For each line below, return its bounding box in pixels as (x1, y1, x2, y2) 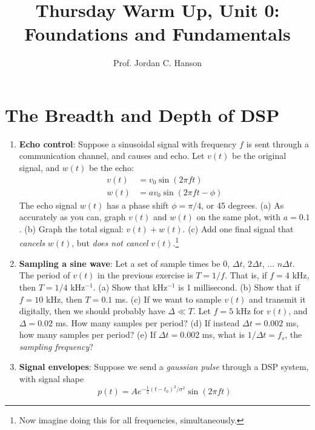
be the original (232, 149, 287, 162)
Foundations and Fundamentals (24, 21, 291, 46)
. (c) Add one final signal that (182, 222, 294, 235)
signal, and (19, 161, 60, 174)
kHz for (236, 304, 264, 317)
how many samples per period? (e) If (19, 328, 156, 341)
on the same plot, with (196, 210, 280, 223)
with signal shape (19, 372, 84, 385)
